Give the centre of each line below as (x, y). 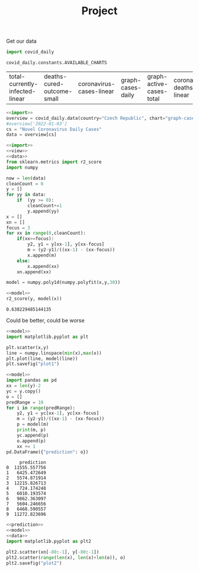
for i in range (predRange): (41, 408)
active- (158, 84)
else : (24, 261)
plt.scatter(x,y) (28, 347)
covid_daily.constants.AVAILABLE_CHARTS (57, 63)
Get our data (21, 41)
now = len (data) (26, 178)
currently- (24, 84)
